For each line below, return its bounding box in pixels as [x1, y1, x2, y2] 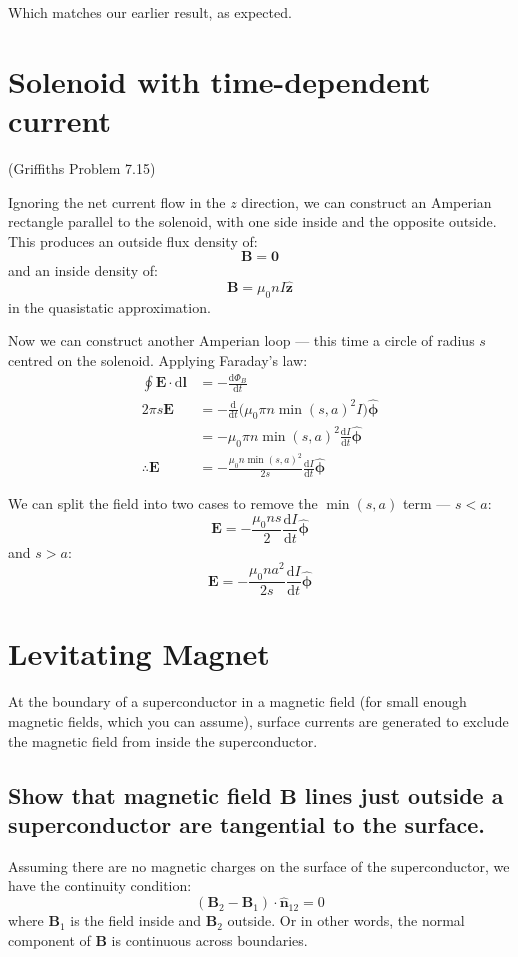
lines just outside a [304, 779, 504, 810]
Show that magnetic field [8, 779, 272, 810]
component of [8, 929, 91, 950]
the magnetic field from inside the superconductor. [8, 730, 318, 751]
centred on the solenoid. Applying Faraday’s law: [8, 350, 308, 371]
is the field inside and [70, 910, 202, 931]
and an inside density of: [8, 260, 158, 281]
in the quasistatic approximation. [8, 296, 211, 317]
